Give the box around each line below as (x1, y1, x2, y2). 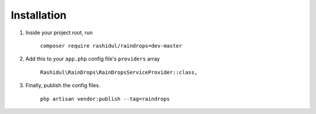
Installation (11, 9, 67, 22)
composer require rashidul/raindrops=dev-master (40, 42, 183, 49)
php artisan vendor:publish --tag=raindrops (40, 95, 170, 102)
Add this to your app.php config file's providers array (25, 55, 160, 62)
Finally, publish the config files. (25, 82, 101, 89)
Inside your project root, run (25, 29, 93, 36)
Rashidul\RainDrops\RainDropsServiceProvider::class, (40, 69, 198, 76)
